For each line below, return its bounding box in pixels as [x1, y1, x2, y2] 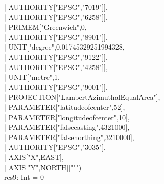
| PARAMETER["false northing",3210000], [4, 131, 134, 142]
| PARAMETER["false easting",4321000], [4, 122, 130, 132]
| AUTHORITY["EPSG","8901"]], [4, 31, 108, 42]
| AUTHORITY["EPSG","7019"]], [4, 2, 108, 12]
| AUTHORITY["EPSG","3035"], [4, 142, 106, 152]
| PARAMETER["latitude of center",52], [4, 101, 125, 112]
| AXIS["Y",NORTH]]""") [4, 162, 82, 172]
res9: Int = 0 [4, 172, 44, 182]
